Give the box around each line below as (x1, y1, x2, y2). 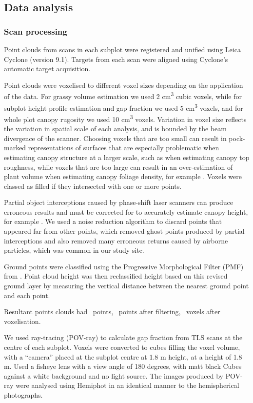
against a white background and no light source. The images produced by (4, 370, 223, 381)
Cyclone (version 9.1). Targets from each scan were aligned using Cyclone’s (4, 54, 228, 64)
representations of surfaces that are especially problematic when (28, 142, 219, 153)
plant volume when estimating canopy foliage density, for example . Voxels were (4, 171, 242, 181)
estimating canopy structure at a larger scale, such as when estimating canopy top (4, 152, 250, 162)
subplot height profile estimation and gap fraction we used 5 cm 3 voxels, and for (4, 101, 243, 113)
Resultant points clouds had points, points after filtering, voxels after (4, 306, 220, 317)
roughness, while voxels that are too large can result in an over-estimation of (4, 161, 233, 172)
